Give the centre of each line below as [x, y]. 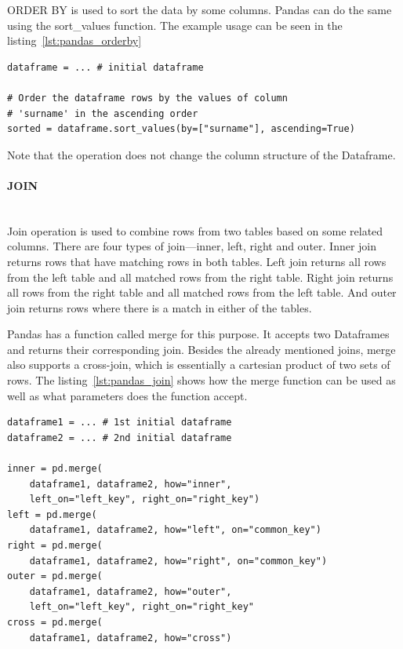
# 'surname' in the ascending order [103, 113]
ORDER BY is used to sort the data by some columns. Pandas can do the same [200, 9]
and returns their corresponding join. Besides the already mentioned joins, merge [201, 349]
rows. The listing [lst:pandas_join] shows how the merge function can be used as [201, 380]
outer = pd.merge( [55, 576]
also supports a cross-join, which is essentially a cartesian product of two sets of [199, 365]
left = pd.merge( [52, 514]
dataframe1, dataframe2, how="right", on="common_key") [178, 561]
